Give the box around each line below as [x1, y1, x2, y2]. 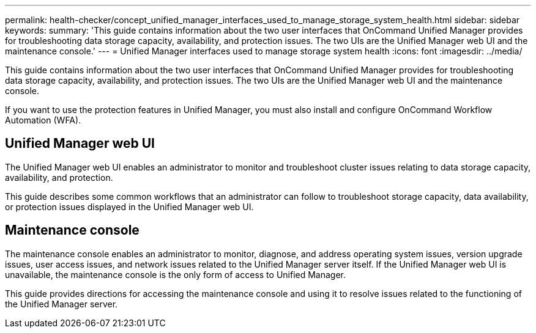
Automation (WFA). [5, 115, 81, 125]
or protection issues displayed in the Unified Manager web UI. [5, 201, 254, 212]
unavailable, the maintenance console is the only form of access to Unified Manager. [5, 269, 346, 280]
